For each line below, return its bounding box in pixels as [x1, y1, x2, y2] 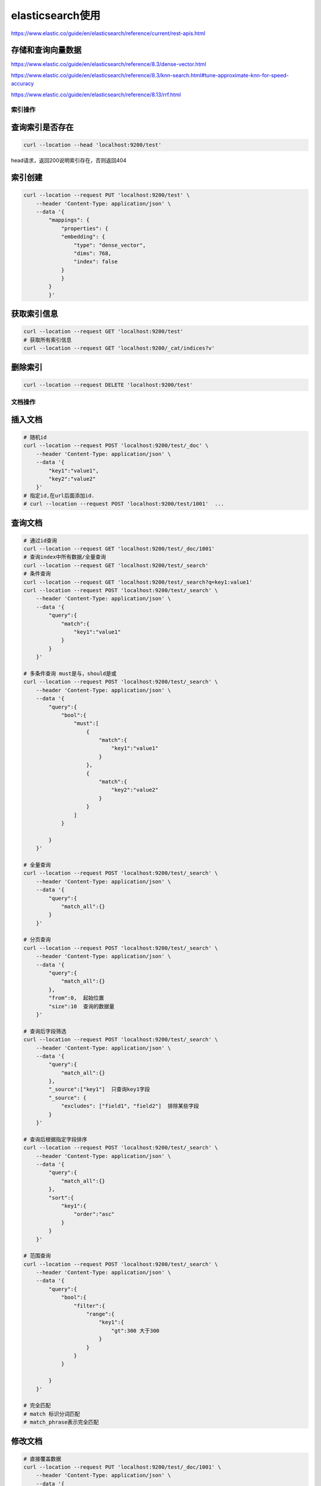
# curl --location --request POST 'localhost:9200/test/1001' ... [23, 500, 225, 508]
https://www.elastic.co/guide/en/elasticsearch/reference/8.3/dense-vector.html [11, 61, 206, 68]
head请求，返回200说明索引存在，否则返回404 [11, 157, 127, 164]
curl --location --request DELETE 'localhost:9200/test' [23, 381, 193, 388]
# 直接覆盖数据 [23, 1455, 62, 1462]
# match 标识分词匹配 [23, 1411, 80, 1417]
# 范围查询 [23, 1252, 51, 1260]
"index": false [73, 259, 118, 265]
